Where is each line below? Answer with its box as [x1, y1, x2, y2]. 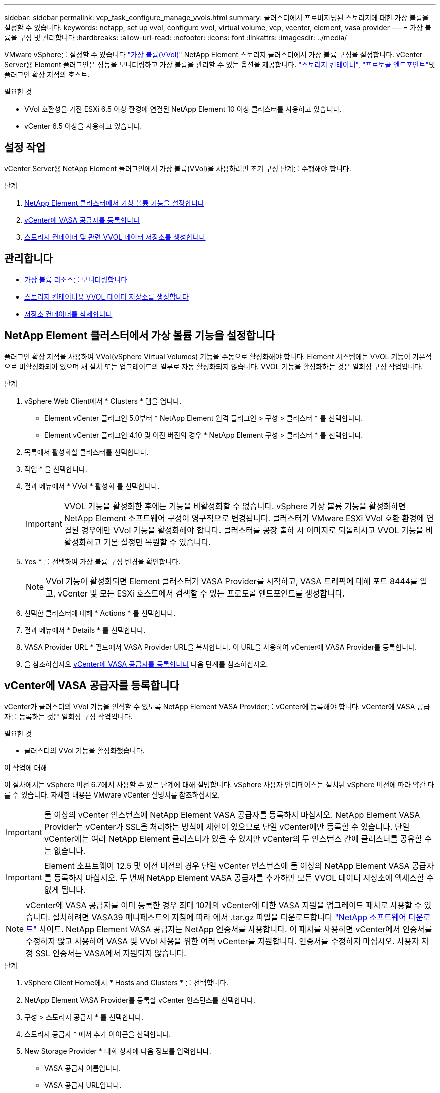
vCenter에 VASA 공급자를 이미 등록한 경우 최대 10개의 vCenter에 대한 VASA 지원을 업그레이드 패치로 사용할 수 [26, 900, 422, 911]
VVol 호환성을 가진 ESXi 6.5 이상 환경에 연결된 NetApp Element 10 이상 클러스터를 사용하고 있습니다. [24, 105, 342, 113]
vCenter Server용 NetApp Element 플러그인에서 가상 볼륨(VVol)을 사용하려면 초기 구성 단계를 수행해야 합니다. [4, 164, 351, 173]
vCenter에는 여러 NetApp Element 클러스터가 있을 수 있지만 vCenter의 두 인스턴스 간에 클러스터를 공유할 [44, 834, 422, 844]
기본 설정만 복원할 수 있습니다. [103, 537, 211, 547]
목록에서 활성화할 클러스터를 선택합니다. [24, 447, 149, 456]
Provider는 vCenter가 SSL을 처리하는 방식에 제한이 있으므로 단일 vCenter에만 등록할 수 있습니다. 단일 [44, 822, 410, 832]
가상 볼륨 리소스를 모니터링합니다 [24, 275, 128, 284]
